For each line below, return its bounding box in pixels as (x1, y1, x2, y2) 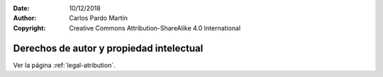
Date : (13, 4, 30, 12)
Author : (13, 14, 37, 23)
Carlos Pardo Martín (69, 14, 128, 23)
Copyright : (13, 23, 46, 32)
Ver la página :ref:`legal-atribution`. (13, 61, 116, 69)
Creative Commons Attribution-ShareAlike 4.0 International (69, 23, 241, 32)
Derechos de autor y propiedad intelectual (13, 42, 204, 54)
